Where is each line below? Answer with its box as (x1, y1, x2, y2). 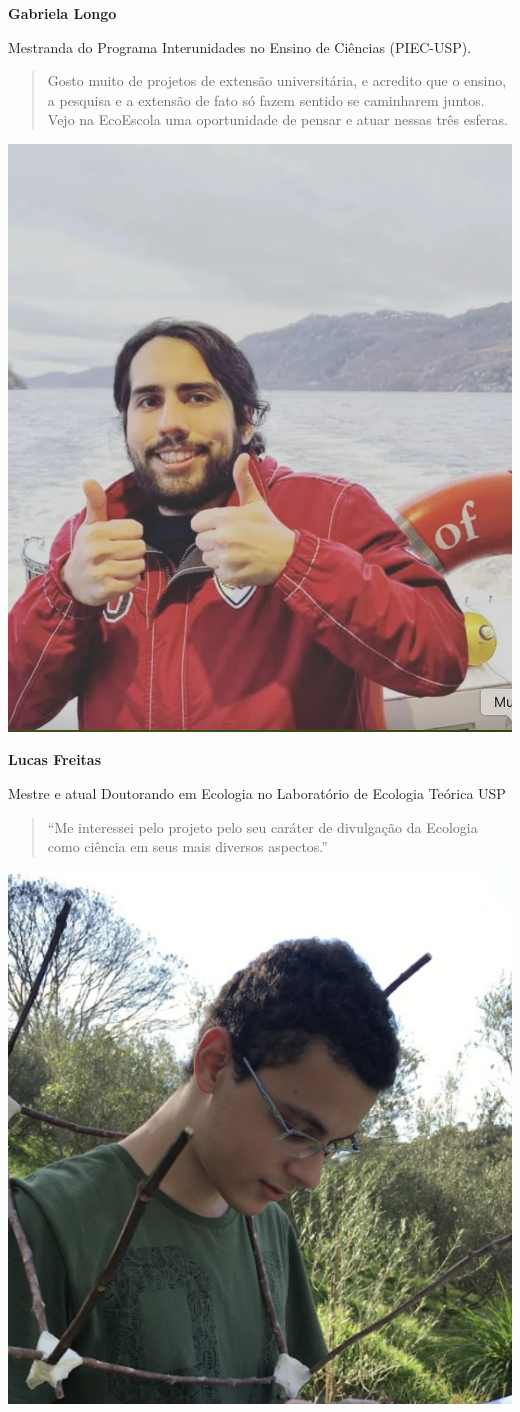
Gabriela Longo (8, 3, 117, 23)
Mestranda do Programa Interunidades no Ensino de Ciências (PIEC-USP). (8, 36, 472, 57)
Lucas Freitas (8, 749, 102, 770)
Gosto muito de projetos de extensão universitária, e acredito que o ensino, (47, 70, 507, 91)
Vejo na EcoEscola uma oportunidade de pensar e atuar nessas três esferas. (47, 109, 508, 130)
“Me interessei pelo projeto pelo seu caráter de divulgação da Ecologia (47, 816, 478, 837)
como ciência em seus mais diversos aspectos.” (47, 836, 328, 857)
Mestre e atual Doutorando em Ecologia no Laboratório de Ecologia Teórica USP (8, 782, 506, 803)
